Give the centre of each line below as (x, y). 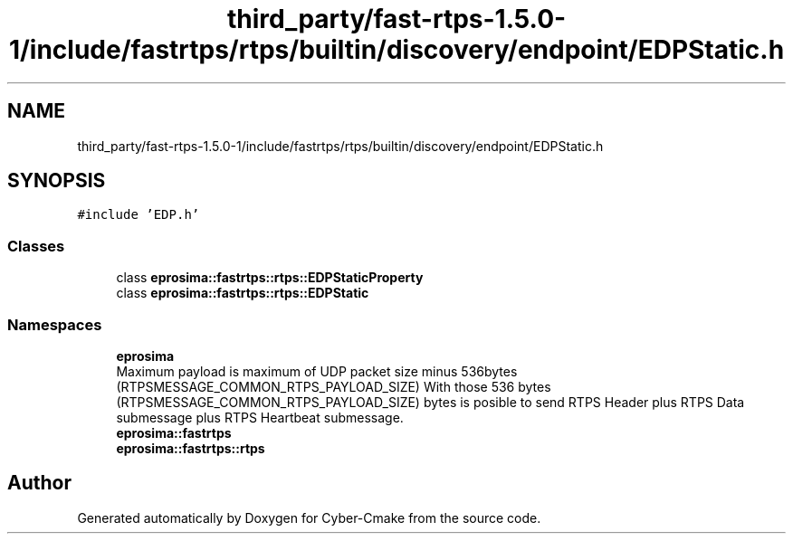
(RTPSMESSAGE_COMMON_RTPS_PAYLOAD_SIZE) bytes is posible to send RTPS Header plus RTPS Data (430, 402)
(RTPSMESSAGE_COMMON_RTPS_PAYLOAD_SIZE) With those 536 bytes (334, 386)
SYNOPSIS (57, 181)
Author (39, 483)
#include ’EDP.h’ (139, 215)
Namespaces (55, 324)
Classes (36, 246)
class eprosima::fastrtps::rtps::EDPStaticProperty (270, 278)
